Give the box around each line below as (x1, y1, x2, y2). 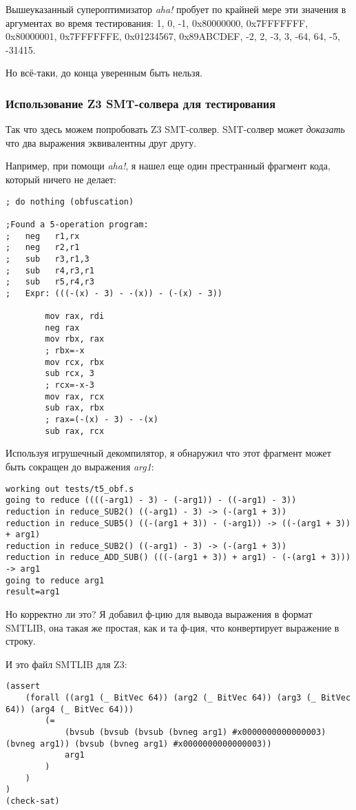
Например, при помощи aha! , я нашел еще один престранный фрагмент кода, (6, 158, 331, 173)
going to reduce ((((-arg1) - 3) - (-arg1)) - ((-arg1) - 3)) (6, 495, 297, 506)
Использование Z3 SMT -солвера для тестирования (6, 94, 276, 112)
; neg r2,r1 (6, 242, 80, 253)
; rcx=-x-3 (45, 380, 94, 391)
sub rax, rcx (45, 426, 105, 436)
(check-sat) (6, 796, 60, 807)
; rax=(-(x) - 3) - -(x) (45, 415, 158, 425)
